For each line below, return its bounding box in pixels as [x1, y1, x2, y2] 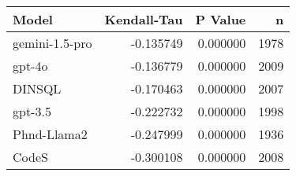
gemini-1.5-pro [13, 34, 92, 52]
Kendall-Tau [104, 10, 183, 28]
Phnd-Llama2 [13, 125, 88, 143]
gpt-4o [13, 57, 48, 75]
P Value [195, 10, 246, 28]
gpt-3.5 [13, 102, 51, 120]
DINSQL [13, 79, 62, 97]
